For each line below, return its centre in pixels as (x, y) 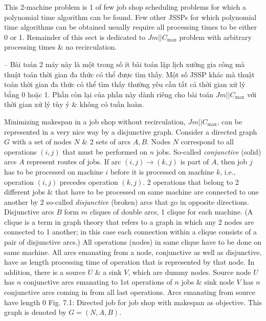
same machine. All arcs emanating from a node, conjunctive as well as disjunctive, (133, 252)
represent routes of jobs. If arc (74, 162)
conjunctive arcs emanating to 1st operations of (98, 282)
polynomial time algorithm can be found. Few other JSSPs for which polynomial (130, 17)
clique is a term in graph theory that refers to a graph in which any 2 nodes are (129, 221)
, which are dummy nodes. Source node (190, 272)
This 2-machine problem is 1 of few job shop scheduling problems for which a (125, 7)
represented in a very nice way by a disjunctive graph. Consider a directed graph (131, 131)
